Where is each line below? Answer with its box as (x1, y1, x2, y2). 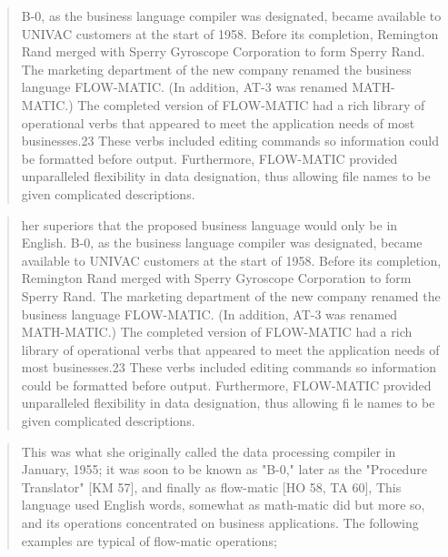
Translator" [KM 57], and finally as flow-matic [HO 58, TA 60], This (21, 477, 402, 496)
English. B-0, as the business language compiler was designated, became (21, 233, 423, 252)
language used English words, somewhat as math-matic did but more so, (21, 495, 425, 514)
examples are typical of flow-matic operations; (21, 531, 277, 550)
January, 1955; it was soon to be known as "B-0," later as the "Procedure (21, 460, 427, 479)
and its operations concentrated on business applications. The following (21, 513, 419, 532)
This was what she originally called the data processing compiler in (21, 441, 396, 461)
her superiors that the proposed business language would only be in (21, 215, 398, 234)
